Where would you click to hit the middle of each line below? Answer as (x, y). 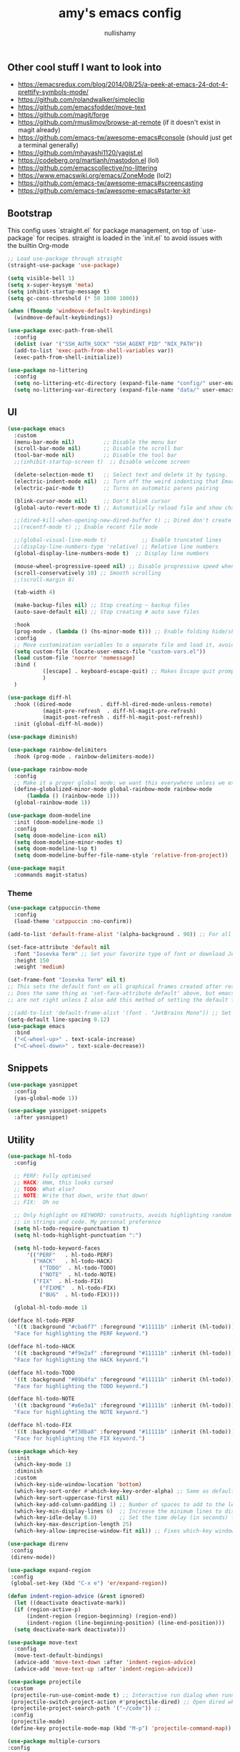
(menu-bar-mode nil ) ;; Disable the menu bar (95, 442)
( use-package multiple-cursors (54, 1741)
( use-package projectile (44, 1682)
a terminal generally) (48, 145)
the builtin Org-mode (38, 246)
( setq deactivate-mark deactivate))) (70, 1629)
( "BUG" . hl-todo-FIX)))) (79, 1295)
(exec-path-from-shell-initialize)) (68, 357)
